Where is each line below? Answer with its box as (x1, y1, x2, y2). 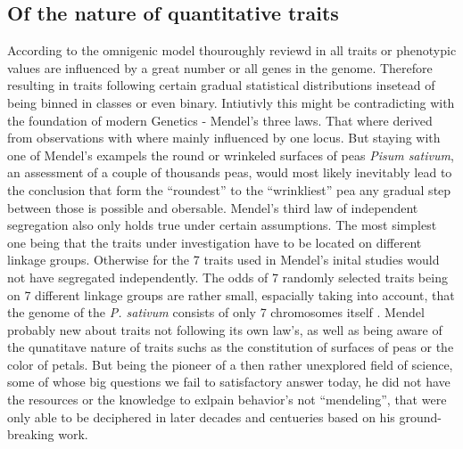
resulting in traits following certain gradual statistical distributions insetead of (7, 76, 435, 94)
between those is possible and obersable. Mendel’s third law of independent (7, 198, 418, 216)
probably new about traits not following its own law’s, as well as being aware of (7, 320, 442, 339)
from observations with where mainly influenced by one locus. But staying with (7, 128, 441, 147)
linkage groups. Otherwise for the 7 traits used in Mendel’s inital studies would (7, 250, 440, 269)
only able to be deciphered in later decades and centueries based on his (7, 407, 395, 426)
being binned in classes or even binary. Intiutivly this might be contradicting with (7, 93, 455, 111)
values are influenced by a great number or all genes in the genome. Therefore (7, 58, 433, 77)
